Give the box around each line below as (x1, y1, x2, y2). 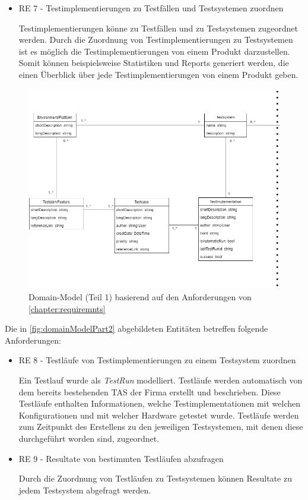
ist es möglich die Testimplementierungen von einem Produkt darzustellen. (18, 45, 290, 57)
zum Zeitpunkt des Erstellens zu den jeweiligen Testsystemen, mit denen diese (18, 420, 303, 433)
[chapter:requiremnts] (28, 302, 106, 315)
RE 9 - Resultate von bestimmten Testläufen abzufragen (18, 452, 224, 464)
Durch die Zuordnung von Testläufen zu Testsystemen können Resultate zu (18, 472, 292, 485)
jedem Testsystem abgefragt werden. (18, 483, 151, 496)
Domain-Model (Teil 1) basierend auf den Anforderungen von (28, 291, 252, 303)
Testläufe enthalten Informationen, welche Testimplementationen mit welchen (18, 397, 301, 410)
